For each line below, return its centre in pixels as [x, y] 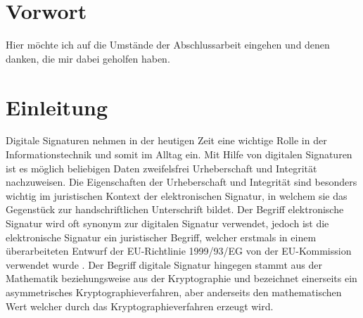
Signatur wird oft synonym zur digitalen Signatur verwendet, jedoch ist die [167, 223]
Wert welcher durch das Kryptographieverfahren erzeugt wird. [140, 306]
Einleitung [57, 107]
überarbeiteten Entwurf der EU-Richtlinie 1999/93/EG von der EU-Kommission [179, 251]
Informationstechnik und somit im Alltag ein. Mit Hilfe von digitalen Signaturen [179, 154]
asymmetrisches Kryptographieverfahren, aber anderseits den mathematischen [174, 292]
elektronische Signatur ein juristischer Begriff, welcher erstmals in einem [161, 237]
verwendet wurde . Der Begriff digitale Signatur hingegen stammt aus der [164, 264]
